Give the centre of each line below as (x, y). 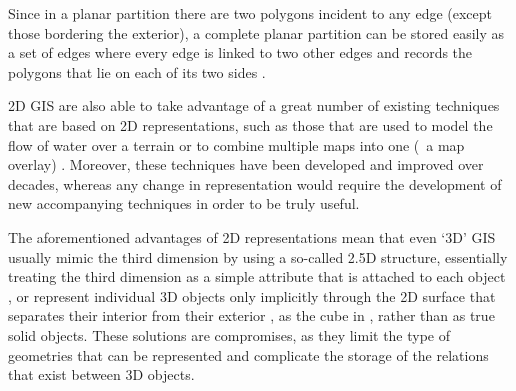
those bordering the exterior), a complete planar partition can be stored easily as (256, 32)
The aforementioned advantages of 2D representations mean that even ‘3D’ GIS (252, 236)
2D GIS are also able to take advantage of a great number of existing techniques (254, 105)
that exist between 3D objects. (101, 374)
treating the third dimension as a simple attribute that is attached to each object (257, 276)
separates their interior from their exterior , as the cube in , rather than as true (251, 315)
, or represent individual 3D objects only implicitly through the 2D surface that (252, 295)
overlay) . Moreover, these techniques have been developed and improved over (246, 164)
